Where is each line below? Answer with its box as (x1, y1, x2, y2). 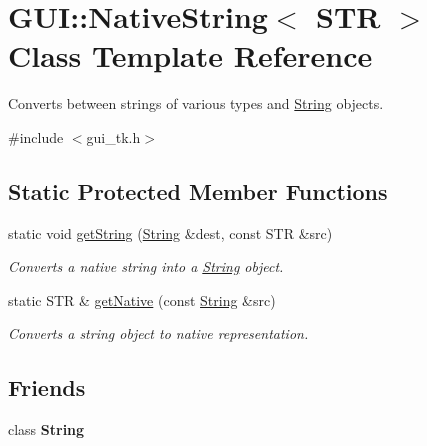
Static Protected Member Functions (8, 175, 388, 206)
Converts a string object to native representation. (8, 323, 309, 344)
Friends (8, 372, 86, 403)
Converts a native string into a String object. (8, 256, 284, 277)
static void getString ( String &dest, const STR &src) (8, 222, 333, 243)
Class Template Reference (8, 35, 373, 76)
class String (8, 419, 85, 440)
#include (8, 126, 64, 147)
